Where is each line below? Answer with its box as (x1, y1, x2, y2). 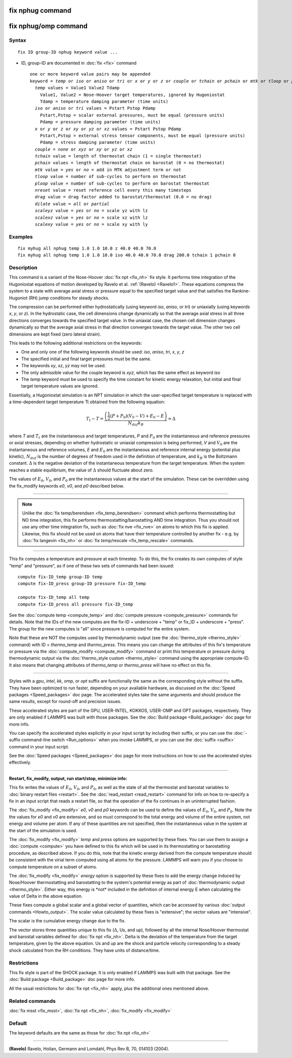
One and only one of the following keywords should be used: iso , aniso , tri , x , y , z (21, 349, 184, 355)
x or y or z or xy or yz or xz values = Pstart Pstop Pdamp (35, 126, 182, 132)
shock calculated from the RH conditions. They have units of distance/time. (9, 947, 160, 953)
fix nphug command (9, 6, 72, 15)
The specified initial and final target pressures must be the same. (21, 356, 152, 362)
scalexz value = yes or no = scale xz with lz (35, 215, 148, 220)
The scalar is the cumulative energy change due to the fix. (9, 918, 126, 924)
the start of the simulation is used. (9, 827, 77, 833)
